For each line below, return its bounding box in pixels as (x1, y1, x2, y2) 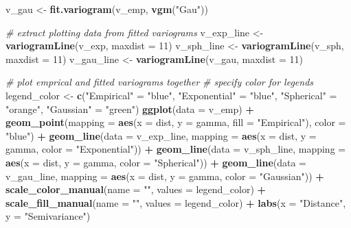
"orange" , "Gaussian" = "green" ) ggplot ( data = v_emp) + (5, 101, 254, 116)
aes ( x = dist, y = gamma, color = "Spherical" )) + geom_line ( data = (5, 155, 307, 169)
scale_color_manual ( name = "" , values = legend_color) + (5, 182, 267, 197)
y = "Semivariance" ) (5, 209, 91, 223)
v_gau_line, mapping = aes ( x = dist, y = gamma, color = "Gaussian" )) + (5, 168, 324, 183)
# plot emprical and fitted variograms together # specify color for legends (5, 75, 314, 89)
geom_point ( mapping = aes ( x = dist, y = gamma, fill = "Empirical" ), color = (5, 115, 346, 129)
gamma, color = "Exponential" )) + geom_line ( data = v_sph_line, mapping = (5, 142, 346, 156)
